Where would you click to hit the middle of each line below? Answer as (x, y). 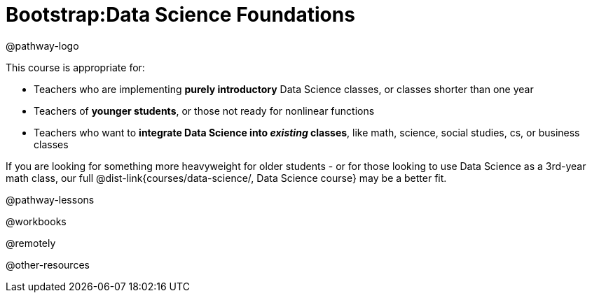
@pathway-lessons (50, 199)
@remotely (31, 243)
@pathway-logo (42, 45)
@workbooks (36, 221)
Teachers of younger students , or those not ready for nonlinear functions (204, 111)
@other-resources (48, 264)
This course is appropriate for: (75, 67)
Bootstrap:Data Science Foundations (180, 15)
